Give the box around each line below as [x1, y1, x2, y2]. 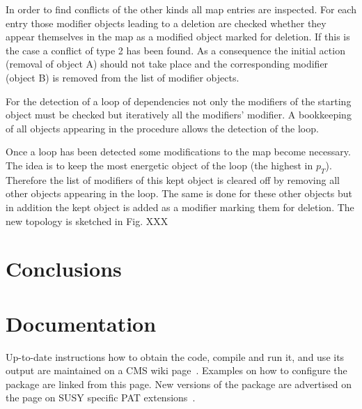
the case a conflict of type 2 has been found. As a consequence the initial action [6, 43, 345, 57]
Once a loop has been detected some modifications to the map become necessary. [6, 144, 351, 159]
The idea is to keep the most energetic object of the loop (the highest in [6, 157, 313, 172]
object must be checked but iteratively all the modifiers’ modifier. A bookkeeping [6, 107, 352, 122]
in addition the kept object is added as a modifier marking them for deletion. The [6, 199, 354, 214]
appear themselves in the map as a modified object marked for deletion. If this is [6, 29, 350, 44]
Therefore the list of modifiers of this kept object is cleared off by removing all [6, 172, 340, 187]
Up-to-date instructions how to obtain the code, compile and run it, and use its [6, 349, 345, 364]
